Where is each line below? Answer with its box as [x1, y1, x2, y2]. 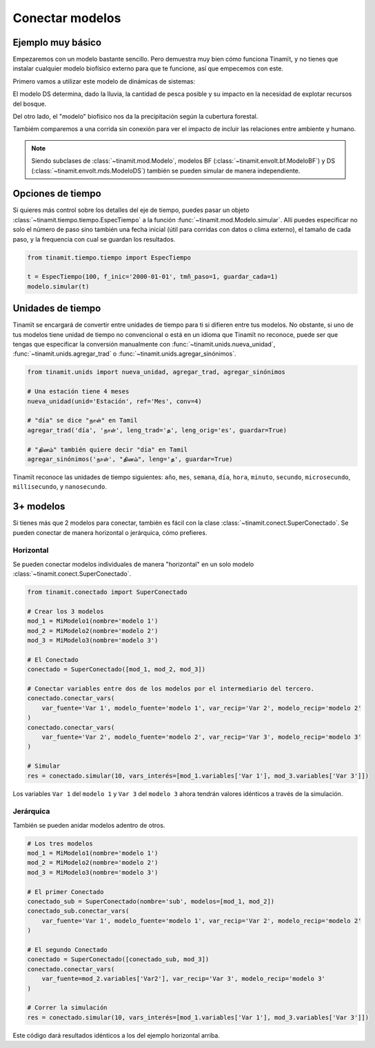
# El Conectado [27, 656, 79, 663]
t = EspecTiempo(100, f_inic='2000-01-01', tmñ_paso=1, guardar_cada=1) [27, 273, 278, 281]
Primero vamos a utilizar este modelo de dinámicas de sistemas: [12, 77, 196, 86]
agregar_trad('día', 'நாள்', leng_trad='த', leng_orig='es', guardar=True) [27, 426, 287, 434]
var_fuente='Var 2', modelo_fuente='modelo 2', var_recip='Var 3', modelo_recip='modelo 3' [41, 733, 362, 741]
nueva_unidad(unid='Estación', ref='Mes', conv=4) [27, 397, 203, 405]
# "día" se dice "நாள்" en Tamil [27, 416, 138, 425]
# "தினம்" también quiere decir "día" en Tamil [27, 445, 188, 454]
